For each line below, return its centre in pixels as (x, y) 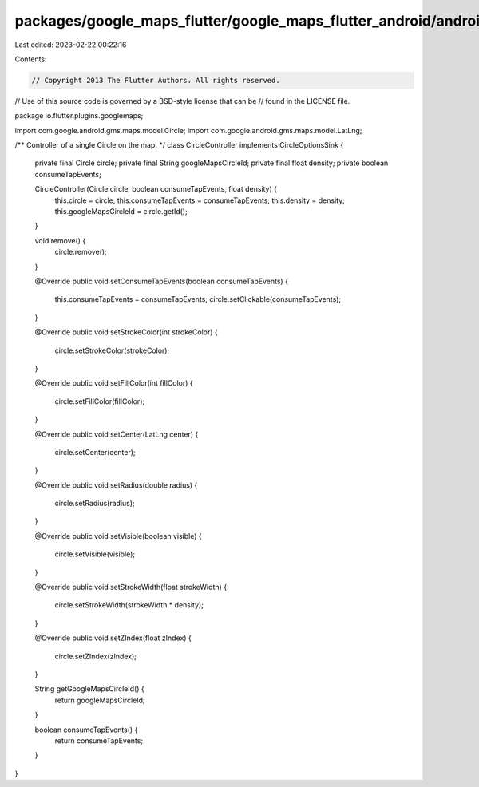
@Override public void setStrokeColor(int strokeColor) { (127, 332)
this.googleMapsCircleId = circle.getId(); (121, 212)
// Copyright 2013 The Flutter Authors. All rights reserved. (156, 80)
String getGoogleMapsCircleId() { (89, 689)
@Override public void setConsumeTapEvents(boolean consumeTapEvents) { (162, 281)
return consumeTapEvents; (99, 740)
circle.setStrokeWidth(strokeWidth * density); (129, 605)
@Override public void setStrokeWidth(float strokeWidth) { (131, 587)
